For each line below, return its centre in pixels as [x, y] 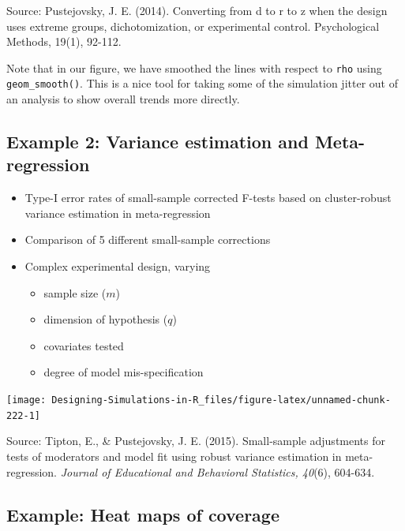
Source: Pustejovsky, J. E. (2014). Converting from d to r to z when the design [197, 10]
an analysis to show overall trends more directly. [123, 99]
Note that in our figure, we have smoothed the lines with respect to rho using [194, 67]
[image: [26, 400]
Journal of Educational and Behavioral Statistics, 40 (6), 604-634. [217, 471]
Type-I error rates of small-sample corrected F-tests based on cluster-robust [208, 198]
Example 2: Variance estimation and [157, 142]
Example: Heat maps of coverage [143, 514]
